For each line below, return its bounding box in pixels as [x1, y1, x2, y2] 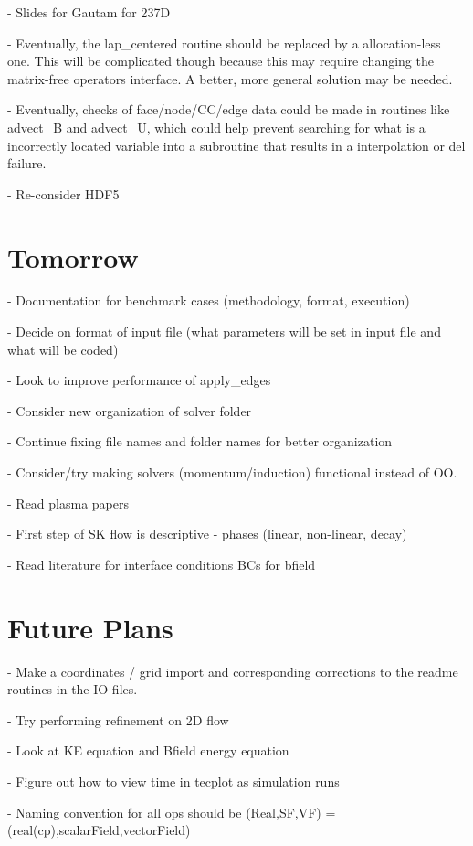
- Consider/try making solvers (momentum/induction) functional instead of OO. [7, 463, 457, 482]
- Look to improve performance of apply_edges [7, 370, 271, 390]
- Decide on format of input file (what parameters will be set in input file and [7, 322, 441, 341]
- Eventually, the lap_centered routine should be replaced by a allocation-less [7, 33, 441, 52]
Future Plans [7, 608, 173, 646]
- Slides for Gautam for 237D [7, 3, 171, 21]
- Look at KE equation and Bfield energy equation [7, 741, 289, 760]
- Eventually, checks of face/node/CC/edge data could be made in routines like [7, 100, 450, 119]
